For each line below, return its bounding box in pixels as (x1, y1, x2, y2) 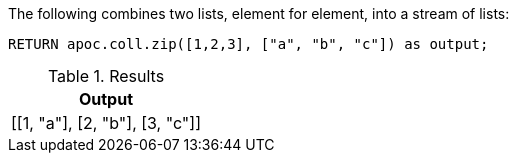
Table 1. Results (47, 66, 165, 86)
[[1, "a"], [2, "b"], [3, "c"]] (11, 113, 201, 133)
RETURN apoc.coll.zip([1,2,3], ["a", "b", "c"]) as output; (8, 36, 489, 52)
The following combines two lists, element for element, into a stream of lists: (8, 5, 510, 22)
